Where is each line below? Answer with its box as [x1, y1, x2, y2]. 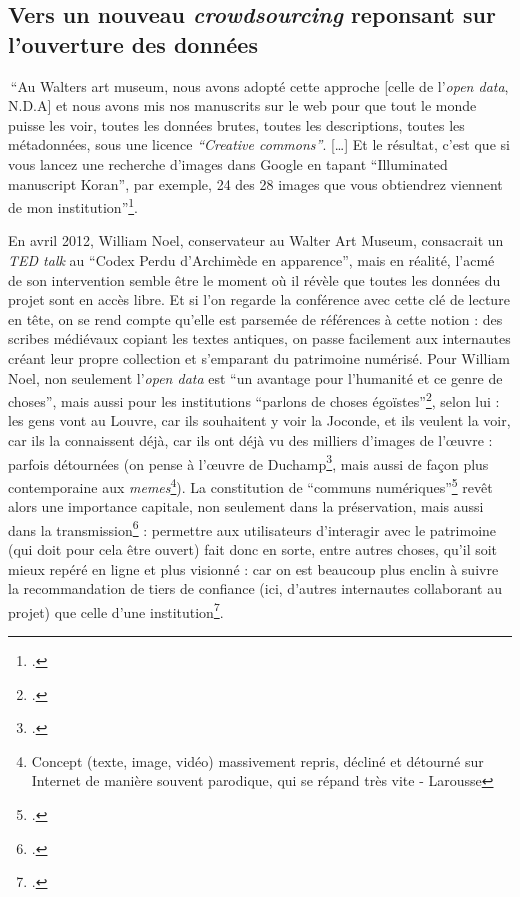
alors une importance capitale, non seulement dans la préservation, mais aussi [8, 496, 484, 517]
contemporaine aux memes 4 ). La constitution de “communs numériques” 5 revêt [8, 473, 493, 497]
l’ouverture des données [8, 28, 258, 59]
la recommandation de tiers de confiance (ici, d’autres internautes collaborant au [8, 578, 502, 599]
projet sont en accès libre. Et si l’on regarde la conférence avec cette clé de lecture [8, 289, 510, 310]
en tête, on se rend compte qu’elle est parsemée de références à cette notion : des [8, 308, 503, 329]
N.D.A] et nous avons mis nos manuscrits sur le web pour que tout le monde [8, 95, 477, 116]
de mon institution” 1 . [8, 194, 139, 217]
